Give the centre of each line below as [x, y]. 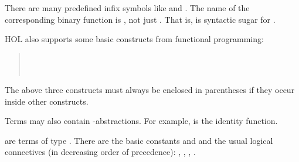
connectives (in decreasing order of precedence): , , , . [100, 152]
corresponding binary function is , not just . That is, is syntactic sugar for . [140, 19]
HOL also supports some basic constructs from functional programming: [134, 39]
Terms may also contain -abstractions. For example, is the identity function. [141, 121]
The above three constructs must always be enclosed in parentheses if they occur [150, 89]
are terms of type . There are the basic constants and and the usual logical [139, 140]
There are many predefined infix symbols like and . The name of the [127, 8]
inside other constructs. [47, 101]
